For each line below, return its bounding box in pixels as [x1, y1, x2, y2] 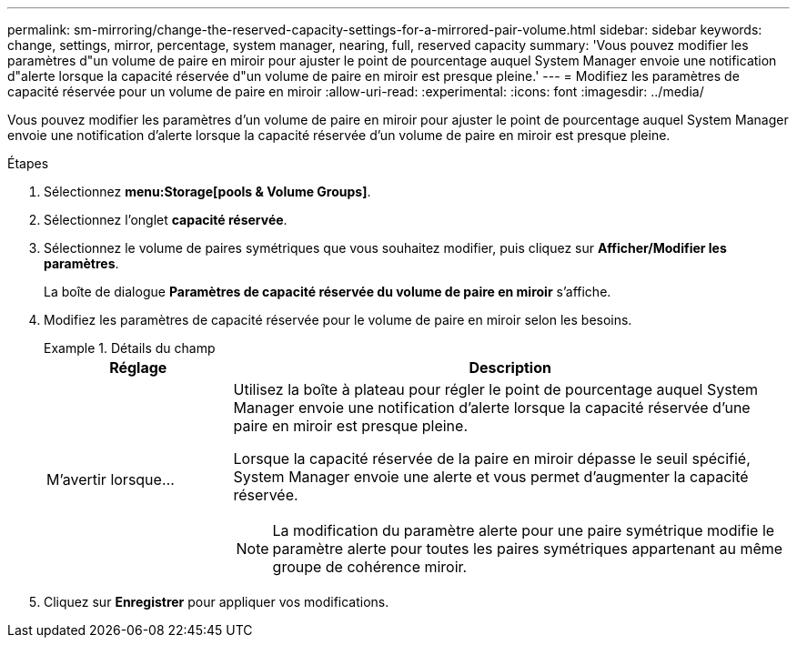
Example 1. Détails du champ [44, 340, 216, 356]
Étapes [7, 156, 49, 171]
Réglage [109, 358, 167, 377]
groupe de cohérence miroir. [272, 558, 468, 576]
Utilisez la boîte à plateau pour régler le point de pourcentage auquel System [233, 380, 759, 398]
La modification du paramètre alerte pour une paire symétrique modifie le [272, 521, 775, 539]
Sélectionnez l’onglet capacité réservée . [44, 212, 288, 227]
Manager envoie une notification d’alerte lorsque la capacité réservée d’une [233, 398, 751, 417]
